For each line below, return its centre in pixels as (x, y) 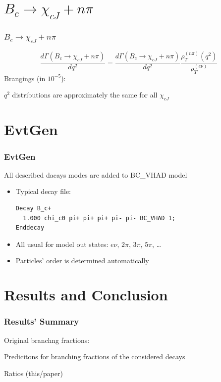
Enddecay (30, 228)
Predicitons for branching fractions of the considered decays (95, 357)
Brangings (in (25, 78)
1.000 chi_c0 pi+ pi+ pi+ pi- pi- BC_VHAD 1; (99, 218)
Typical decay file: (43, 191)
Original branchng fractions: (47, 340)
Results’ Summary (42, 321)
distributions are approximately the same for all (85, 95)
